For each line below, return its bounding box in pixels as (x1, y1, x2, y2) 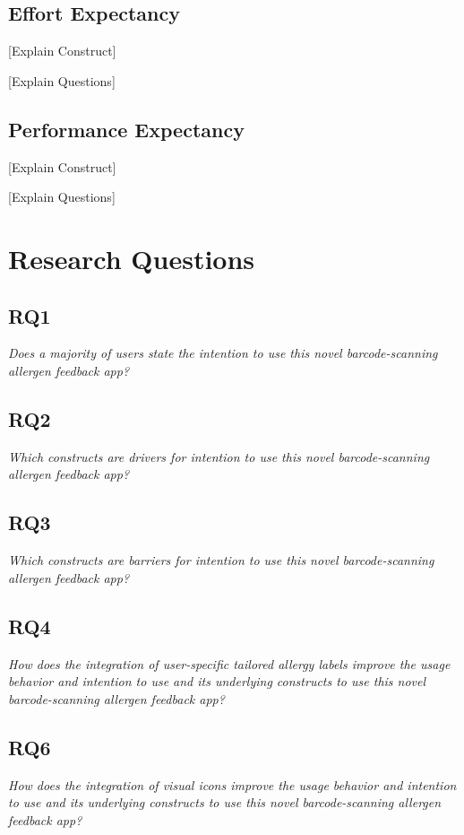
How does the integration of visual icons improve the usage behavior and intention (8, 775, 457, 794)
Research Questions (8, 239, 255, 276)
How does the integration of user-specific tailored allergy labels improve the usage (8, 654, 451, 673)
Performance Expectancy (8, 115, 245, 143)
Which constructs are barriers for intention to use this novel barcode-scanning (8, 551, 434, 570)
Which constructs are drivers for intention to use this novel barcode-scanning (8, 447, 430, 465)
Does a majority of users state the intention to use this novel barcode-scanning (8, 344, 438, 362)
